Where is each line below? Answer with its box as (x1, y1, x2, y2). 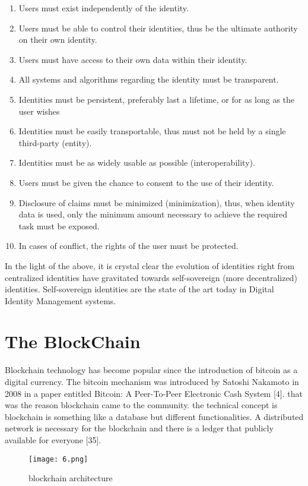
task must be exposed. (18, 219, 100, 232)
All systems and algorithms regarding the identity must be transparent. (18, 73, 279, 86)
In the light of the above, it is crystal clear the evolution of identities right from (5, 259, 295, 272)
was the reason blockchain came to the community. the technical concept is (5, 399, 278, 411)
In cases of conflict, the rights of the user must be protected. (18, 239, 239, 252)
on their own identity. (18, 33, 97, 46)
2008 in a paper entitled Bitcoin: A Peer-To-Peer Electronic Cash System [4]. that (5, 387, 303, 399)
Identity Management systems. (5, 294, 116, 307)
